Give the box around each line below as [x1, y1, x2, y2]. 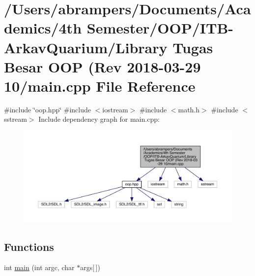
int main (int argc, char [4, 262, 75, 272]
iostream [102, 104, 128, 114]
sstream [4, 114, 27, 124]
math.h [178, 104, 200, 114]
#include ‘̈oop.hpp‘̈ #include [4, 104, 91, 114]
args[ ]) [80, 262, 100, 272]
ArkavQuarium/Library [4, 37, 168, 57]
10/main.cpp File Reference [4, 75, 196, 96]
